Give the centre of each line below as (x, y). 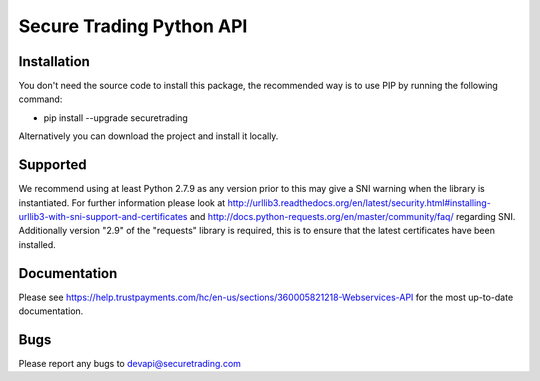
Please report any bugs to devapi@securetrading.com (130, 363)
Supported (52, 165)
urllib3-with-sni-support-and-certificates (103, 216)
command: (40, 99)
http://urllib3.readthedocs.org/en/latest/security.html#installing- (359, 202)
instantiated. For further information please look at (122, 202)
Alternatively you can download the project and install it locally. (148, 136)
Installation (54, 61)
